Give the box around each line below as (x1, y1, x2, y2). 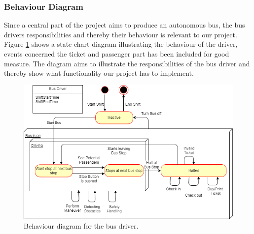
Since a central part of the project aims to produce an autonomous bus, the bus (4, 20, 245, 30)
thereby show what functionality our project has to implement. (4, 68, 194, 78)
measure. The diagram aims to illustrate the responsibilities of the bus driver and (4, 58, 250, 68)
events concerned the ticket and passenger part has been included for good (4, 49, 229, 58)
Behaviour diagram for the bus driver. (24, 221, 139, 231)
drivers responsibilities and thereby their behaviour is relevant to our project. (4, 29, 237, 39)
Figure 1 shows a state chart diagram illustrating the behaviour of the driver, (4, 39, 238, 49)
